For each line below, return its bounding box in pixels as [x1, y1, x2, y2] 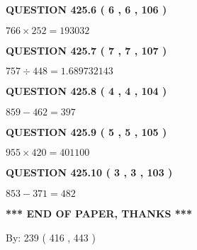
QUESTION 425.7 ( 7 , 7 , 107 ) [6, 42, 167, 57]
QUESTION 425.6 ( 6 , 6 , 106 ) [6, 2, 167, 16]
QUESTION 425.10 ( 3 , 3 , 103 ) [6, 165, 173, 180]
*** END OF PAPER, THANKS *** [6, 205, 192, 220]
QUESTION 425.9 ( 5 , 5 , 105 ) [6, 124, 167, 139]
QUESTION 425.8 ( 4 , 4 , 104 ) [6, 84, 167, 98]
